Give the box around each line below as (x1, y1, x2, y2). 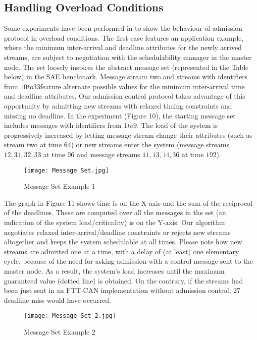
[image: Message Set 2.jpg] (24, 312, 116, 320)
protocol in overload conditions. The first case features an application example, (4, 32, 244, 43)
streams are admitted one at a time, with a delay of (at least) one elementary (4, 246, 239, 256)
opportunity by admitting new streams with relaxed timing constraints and (4, 100, 232, 111)
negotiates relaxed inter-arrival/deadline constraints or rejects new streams (4, 227, 231, 237)
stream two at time (4, 139, 62, 150)
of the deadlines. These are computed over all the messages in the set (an (4, 207, 226, 218)
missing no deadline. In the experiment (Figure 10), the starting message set (4, 110, 236, 120)
